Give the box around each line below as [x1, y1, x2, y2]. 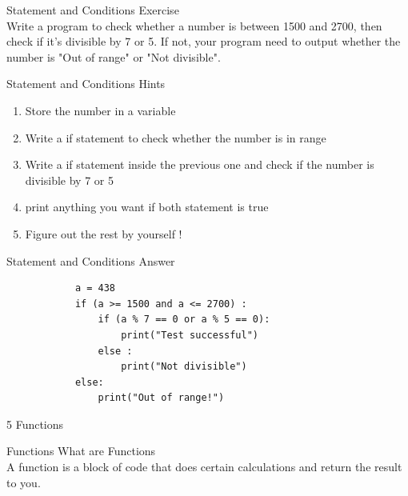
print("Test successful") [121, 329, 258, 341]
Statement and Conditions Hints [6, 75, 166, 92]
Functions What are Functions [6, 442, 156, 459]
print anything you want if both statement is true [25, 198, 269, 215]
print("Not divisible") [121, 361, 247, 373]
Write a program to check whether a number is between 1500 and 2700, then [6, 17, 382, 34]
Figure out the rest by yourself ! [25, 225, 182, 242]
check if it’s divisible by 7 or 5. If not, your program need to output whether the [6, 33, 401, 50]
